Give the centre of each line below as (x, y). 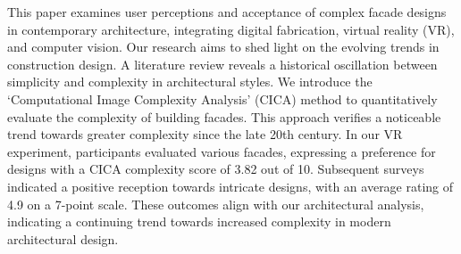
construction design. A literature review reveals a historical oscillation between (222, 64)
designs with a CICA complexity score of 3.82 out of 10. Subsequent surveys (216, 169)
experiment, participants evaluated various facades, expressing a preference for (222, 151)
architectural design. (63, 238)
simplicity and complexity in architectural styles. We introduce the (190, 82)
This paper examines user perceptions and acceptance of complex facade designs (227, 12)
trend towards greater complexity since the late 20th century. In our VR (205, 134)
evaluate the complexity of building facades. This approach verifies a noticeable (224, 116)
